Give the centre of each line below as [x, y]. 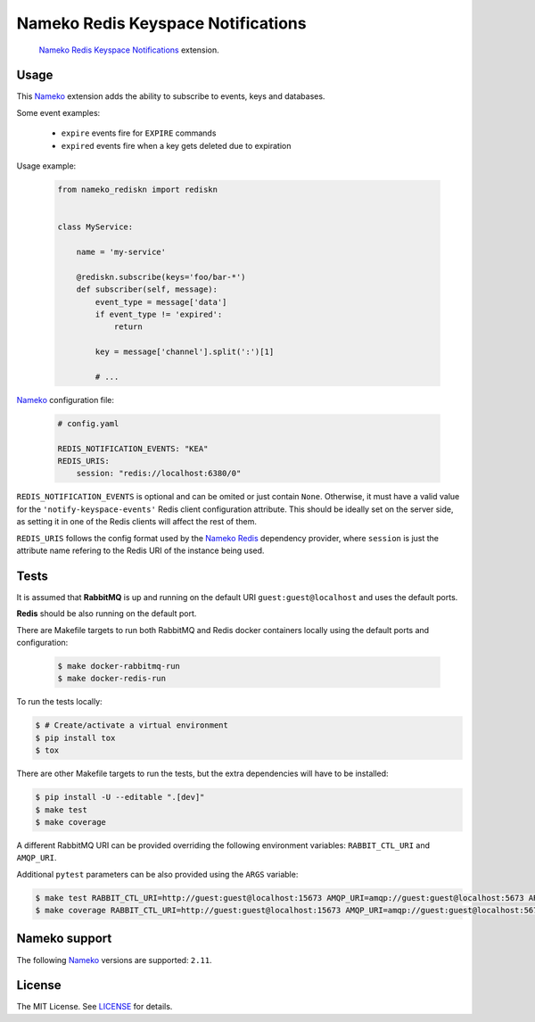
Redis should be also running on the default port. [107, 614]
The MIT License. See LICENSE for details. [95, 1007]
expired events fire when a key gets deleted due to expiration [176, 145]
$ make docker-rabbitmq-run [119, 666]
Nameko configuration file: [66, 400]
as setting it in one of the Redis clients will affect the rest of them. [137, 522]
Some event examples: [58, 112]
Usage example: [46, 166]
